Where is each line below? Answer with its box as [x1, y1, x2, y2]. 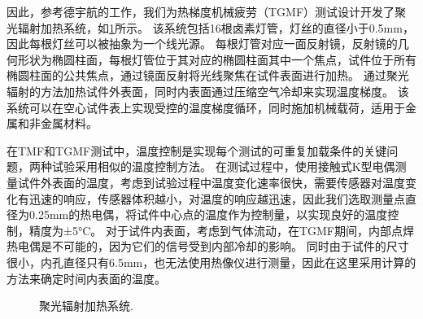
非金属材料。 [28, 115, 98, 132]
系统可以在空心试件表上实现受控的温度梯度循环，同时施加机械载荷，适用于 [7, 98, 405, 116]
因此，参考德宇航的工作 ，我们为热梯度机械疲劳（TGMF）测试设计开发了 [7, 3, 395, 20]
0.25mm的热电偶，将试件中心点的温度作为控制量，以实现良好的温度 [28, 206, 388, 223]
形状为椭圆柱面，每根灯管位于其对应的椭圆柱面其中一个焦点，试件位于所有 [17, 50, 416, 68]
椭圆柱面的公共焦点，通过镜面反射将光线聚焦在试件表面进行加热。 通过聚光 [7, 67, 409, 84]
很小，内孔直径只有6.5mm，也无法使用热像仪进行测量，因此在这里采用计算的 [7, 253, 416, 270]
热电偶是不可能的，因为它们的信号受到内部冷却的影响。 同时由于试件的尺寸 [7, 238, 409, 255]
